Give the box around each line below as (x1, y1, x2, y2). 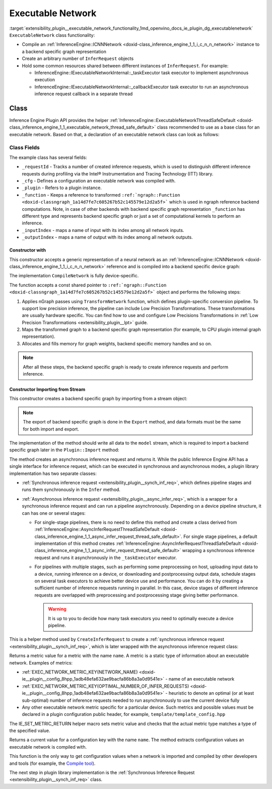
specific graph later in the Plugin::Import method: (9, 447, 119, 453)
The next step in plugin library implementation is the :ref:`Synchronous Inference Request (9, 769, 195, 776)
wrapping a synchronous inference (182, 548, 255, 554)
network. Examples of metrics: (9, 659, 73, 665)
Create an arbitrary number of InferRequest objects (22, 55, 134, 62)
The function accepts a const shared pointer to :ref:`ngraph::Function (9, 282, 167, 288)
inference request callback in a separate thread (34, 91, 133, 97)
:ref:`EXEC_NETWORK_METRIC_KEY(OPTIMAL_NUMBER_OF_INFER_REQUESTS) (22, 683, 189, 689)
